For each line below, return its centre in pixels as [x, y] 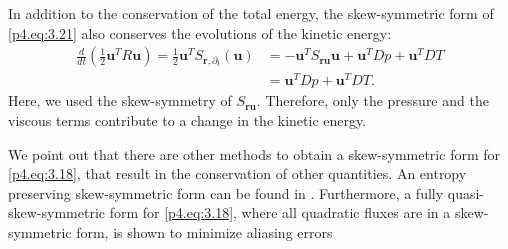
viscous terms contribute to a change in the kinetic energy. [187, 119]
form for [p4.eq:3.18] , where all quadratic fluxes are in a [280, 212]
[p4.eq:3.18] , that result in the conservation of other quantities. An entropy [237, 173]
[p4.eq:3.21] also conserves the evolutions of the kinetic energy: [200, 32]
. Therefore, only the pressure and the [372, 100]
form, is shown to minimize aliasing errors [204, 231]
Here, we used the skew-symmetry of [120, 100]
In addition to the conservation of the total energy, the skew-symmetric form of [251, 13]
